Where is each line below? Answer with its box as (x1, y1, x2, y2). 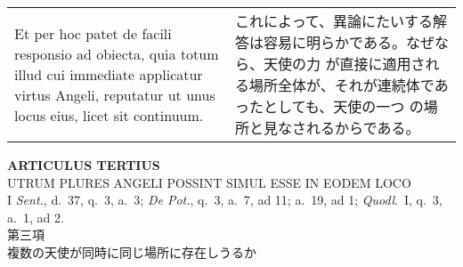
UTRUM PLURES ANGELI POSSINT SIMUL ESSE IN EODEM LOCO (7, 173, 411, 191)
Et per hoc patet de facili (14, 22, 172, 44)
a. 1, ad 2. (7, 207, 64, 226)
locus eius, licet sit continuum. (14, 104, 204, 125)
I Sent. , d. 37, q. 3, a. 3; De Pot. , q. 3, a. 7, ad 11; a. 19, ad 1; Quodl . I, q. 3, (7, 190, 443, 209)
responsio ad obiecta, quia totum (14, 43, 219, 64)
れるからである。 (306, 117, 420, 138)
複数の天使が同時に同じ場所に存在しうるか (7, 242, 256, 261)
